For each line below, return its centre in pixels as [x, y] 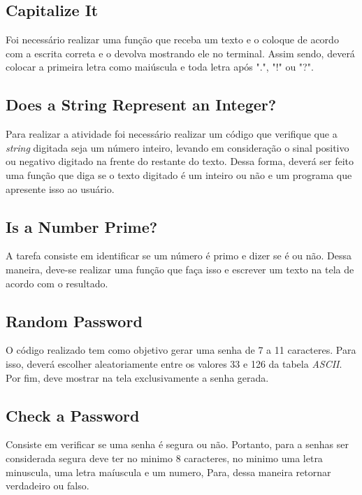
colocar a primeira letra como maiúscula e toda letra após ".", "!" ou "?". [160, 67]
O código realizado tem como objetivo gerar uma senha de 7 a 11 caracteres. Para [181, 350]
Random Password [74, 321]
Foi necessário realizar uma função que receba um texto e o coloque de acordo [172, 40]
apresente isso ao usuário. [60, 188]
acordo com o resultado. [57, 283]
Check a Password [73, 415]
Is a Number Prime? [82, 226]
